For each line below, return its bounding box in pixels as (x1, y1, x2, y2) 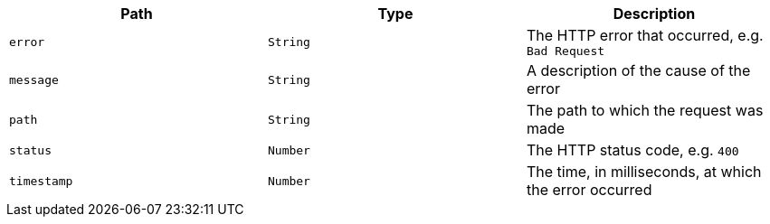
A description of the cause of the (526, 61, 751, 79)
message (9, 72, 59, 87)
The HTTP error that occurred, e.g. (526, 26, 764, 44)
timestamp (9, 173, 73, 188)
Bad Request (526, 44, 605, 58)
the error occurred (526, 181, 652, 199)
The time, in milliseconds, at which (526, 163, 762, 181)
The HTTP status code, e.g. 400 (526, 141, 739, 159)
